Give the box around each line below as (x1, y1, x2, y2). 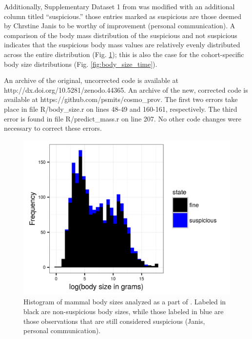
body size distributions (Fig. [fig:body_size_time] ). (4, 59, 157, 69)
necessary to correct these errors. (4, 123, 102, 133)
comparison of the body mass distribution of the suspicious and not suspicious (4, 30, 237, 40)
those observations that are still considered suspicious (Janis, (23, 316, 205, 326)
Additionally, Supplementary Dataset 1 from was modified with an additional (4, 1, 235, 11)
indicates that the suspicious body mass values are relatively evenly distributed (4, 40, 240, 50)
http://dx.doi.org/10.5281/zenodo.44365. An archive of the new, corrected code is (4, 84, 248, 95)
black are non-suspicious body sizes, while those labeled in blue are (23, 306, 224, 316)
